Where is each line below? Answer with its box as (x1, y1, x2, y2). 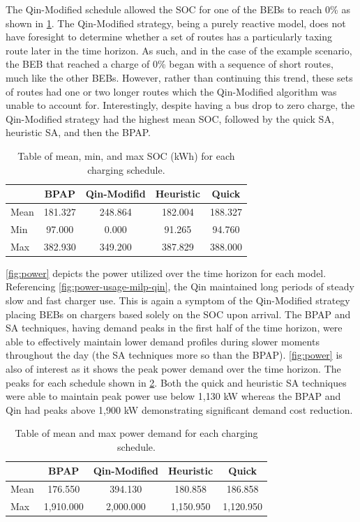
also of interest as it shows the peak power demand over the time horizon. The (6, 361, 341, 375)
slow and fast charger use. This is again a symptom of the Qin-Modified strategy (6, 292, 350, 307)
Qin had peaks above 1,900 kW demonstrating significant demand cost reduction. (6, 402, 353, 417)
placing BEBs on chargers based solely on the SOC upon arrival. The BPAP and (6, 306, 351, 321)
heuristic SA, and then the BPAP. (6, 125, 151, 140)
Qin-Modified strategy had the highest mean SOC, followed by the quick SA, (6, 111, 334, 126)
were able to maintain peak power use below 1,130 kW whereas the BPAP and (6, 389, 341, 403)
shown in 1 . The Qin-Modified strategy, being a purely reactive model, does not (6, 15, 346, 30)
